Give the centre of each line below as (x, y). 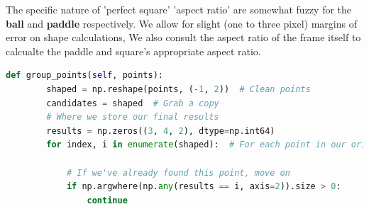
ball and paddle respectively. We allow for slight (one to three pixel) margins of (181, 23)
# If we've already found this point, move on (178, 173)
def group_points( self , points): (84, 75)
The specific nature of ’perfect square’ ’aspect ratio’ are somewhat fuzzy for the (179, 9)
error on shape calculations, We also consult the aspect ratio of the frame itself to (183, 37)
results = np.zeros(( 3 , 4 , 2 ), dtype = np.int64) (161, 131)
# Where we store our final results (133, 117)
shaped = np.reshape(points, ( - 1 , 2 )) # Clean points (178, 89)
